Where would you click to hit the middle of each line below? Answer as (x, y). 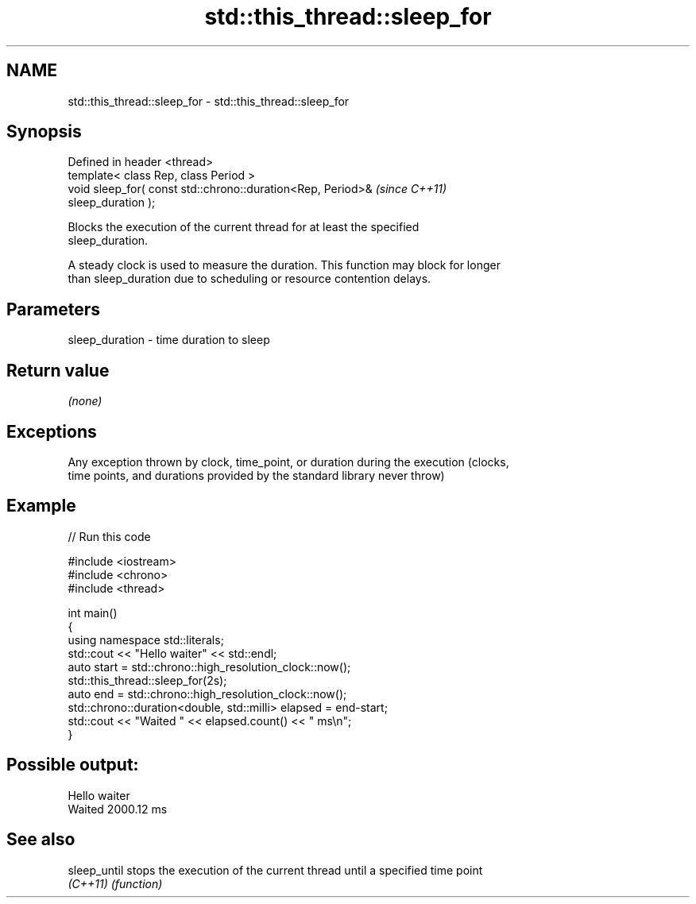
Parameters (53, 309)
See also (41, 840)
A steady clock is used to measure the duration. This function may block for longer (284, 265)
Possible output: (73, 765)
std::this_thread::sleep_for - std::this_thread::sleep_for (209, 101)
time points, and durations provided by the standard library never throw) (256, 475)
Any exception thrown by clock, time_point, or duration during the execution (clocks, (288, 462)
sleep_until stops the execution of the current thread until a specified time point (275, 870)
